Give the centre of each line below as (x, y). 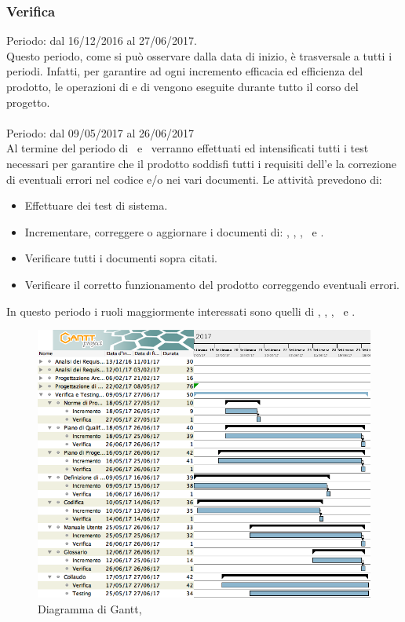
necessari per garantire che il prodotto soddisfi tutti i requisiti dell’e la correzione (201, 163)
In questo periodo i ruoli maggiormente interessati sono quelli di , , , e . (181, 311)
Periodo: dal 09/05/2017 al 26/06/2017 (100, 132)
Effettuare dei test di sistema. (96, 205)
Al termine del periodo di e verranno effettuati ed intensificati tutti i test (188, 148)
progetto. (28, 102)
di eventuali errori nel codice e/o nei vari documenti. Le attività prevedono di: (194, 179)
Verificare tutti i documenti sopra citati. (121, 258)
